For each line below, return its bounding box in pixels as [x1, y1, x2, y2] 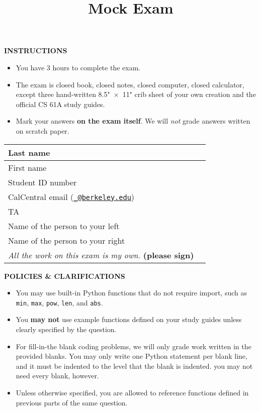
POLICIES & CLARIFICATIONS [4, 270, 125, 281]
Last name [8, 146, 50, 158]
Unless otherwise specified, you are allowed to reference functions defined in [16, 387, 249, 397]
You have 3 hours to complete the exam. [16, 62, 141, 72]
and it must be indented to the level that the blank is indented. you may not [16, 360, 253, 371]
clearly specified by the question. [16, 324, 117, 334]
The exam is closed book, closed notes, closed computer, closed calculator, [16, 79, 244, 89]
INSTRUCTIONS [4, 45, 67, 56]
